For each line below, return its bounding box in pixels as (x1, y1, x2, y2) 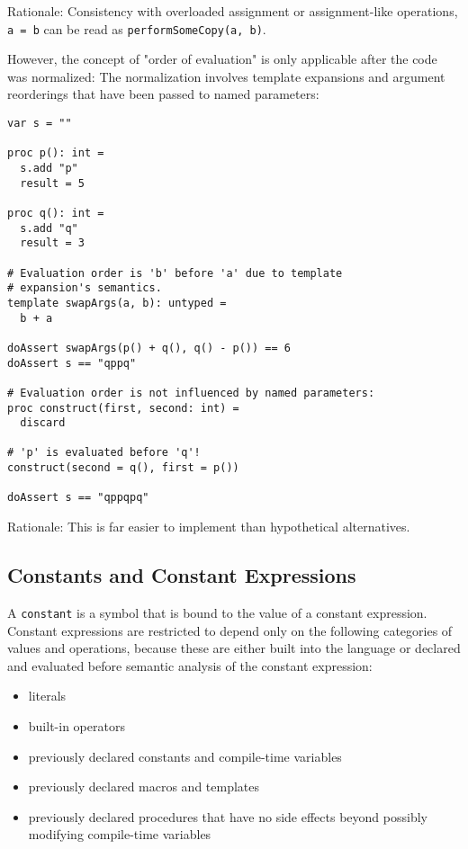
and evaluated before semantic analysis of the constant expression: (7, 656, 373, 675)
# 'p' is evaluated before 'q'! (7, 446, 201, 460)
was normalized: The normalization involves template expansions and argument (7, 67, 445, 85)
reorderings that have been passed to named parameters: (7, 85, 319, 103)
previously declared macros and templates (28, 777, 260, 796)
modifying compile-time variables (28, 825, 211, 844)
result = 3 (20, 237, 85, 250)
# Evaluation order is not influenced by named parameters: (7, 386, 375, 399)
